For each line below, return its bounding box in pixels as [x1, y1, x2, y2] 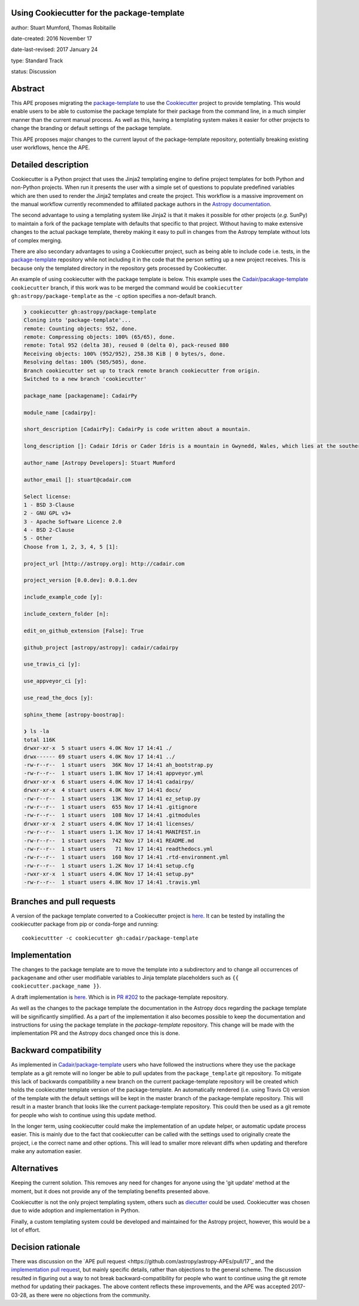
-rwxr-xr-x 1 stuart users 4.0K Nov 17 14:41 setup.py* [23, 871, 194, 878]
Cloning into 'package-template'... [23, 317, 132, 324]
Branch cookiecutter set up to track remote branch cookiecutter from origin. [23, 367, 260, 374]
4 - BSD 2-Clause [23, 526, 75, 534]
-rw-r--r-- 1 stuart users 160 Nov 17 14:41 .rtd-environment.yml [23, 854, 229, 860]
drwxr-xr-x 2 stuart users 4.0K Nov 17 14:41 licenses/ [23, 820, 194, 827]
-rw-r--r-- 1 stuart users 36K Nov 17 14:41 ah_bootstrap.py [23, 762, 214, 768]
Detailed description [11, 160, 89, 170]
